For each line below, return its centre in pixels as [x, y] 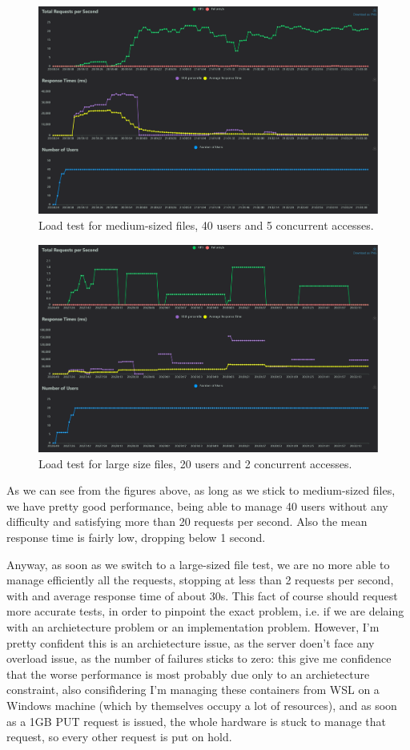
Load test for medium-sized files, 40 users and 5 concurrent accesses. [206, 225]
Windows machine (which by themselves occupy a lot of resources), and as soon [202, 705]
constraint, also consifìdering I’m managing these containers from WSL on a [193, 690]
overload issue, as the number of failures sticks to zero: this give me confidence [199, 658]
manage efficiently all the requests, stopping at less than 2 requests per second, [200, 580]
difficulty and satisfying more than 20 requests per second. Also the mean [187, 521]
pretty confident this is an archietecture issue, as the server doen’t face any [191, 642]
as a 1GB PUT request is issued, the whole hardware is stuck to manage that [196, 721]
